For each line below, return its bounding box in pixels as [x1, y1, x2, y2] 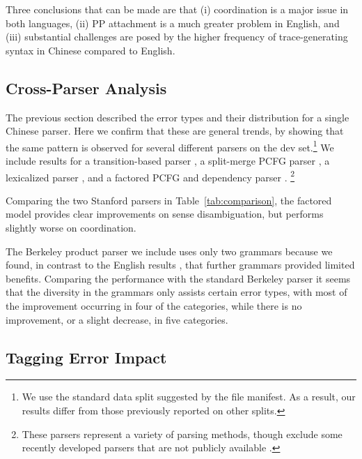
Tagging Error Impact [6, 346, 167, 368]
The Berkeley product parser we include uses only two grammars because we [6, 243, 333, 258]
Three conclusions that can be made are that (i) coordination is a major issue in [6, 2, 349, 16]
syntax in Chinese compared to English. [6, 43, 175, 57]
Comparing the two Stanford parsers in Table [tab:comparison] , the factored [6, 193, 332, 207]
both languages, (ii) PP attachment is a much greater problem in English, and [6, 15, 340, 30]
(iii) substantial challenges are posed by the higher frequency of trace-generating [6, 29, 348, 44]
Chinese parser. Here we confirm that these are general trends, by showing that [6, 123, 344, 138]
